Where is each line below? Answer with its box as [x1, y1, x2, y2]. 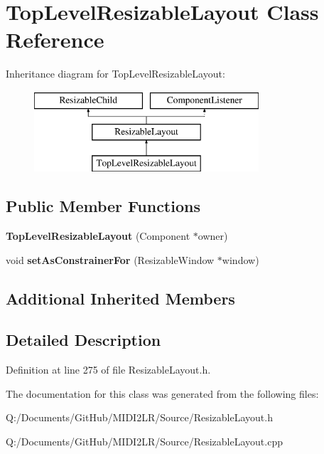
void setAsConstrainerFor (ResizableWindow [6, 252, 215, 267]
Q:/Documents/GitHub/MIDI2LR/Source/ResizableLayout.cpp [6, 434, 283, 449]
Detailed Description [6, 329, 161, 351]
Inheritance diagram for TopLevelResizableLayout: [6, 66, 225, 81]
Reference [6, 25, 104, 54]
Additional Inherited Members [6, 287, 235, 309]
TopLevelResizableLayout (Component [6, 228, 190, 243]
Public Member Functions [6, 195, 200, 217]
